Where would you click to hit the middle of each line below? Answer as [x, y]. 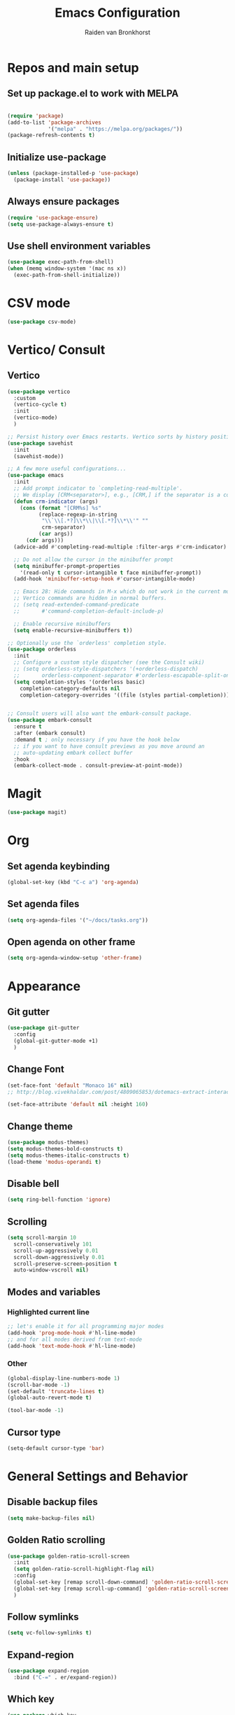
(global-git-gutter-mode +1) [56, 1041]
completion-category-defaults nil [70, 688]
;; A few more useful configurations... [67, 469]
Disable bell [33, 1183]
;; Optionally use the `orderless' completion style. [87, 643]
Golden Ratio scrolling [56, 1540]
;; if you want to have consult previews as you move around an [109, 746]
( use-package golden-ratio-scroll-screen [69, 1556]
